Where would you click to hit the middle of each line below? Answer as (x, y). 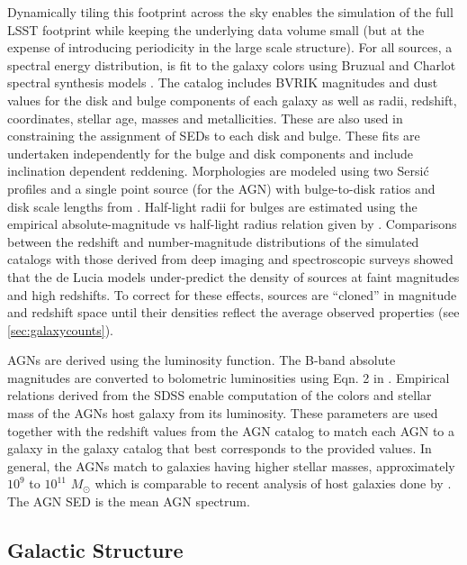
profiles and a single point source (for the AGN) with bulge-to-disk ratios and (221, 188)
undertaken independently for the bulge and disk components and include (211, 153)
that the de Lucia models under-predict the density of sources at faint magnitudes (233, 276)
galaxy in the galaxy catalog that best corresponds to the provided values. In (220, 448)
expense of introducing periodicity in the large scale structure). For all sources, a (230, 47)
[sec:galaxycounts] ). (60, 329)
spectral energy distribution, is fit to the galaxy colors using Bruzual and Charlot (232, 64)
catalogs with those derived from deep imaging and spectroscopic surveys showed (230, 259)
